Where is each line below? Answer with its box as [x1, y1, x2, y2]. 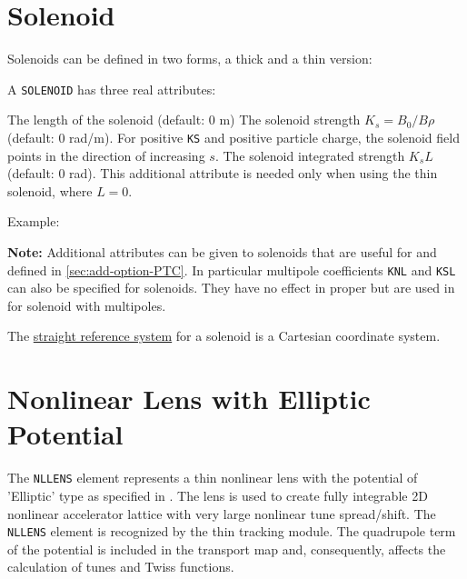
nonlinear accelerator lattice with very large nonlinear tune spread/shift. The [7, 504, 436, 523]
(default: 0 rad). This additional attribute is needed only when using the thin [7, 164, 438, 183]
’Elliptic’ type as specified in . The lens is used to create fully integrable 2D [7, 486, 428, 504]
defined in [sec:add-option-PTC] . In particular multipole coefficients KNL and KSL [7, 260, 456, 279]
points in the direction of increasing [7, 145, 205, 165]
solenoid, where [7, 181, 93, 200]
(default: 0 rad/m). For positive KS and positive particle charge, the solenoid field [7, 127, 460, 146]
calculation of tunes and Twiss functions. [7, 557, 234, 576]
